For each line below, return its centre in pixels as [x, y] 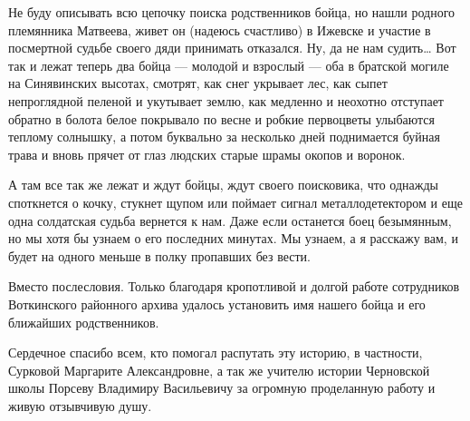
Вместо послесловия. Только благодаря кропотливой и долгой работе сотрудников [234, 286]
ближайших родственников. [84, 322]
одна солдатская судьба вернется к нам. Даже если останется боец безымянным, [230, 220]
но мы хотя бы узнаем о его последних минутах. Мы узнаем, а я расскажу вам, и [233, 238]
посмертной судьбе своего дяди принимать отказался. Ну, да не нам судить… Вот [232, 48]
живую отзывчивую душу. [80, 405]
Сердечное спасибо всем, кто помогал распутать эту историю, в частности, [216, 352]
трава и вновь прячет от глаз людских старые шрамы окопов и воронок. [207, 154]
